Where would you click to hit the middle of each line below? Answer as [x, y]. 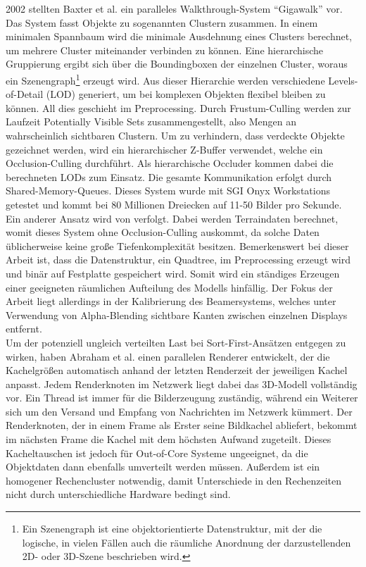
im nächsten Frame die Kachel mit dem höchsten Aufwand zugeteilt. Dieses [169, 439]
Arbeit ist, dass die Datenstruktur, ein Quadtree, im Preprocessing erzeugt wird [178, 260]
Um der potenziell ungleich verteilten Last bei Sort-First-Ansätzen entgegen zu [176, 342]
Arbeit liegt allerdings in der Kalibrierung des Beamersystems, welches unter [171, 301]
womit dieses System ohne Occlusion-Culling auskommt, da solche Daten [163, 232]
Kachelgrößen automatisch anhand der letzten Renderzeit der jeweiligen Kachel [177, 370]
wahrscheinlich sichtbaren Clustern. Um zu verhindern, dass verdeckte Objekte [175, 135]
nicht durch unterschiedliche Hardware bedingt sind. [118, 494]
